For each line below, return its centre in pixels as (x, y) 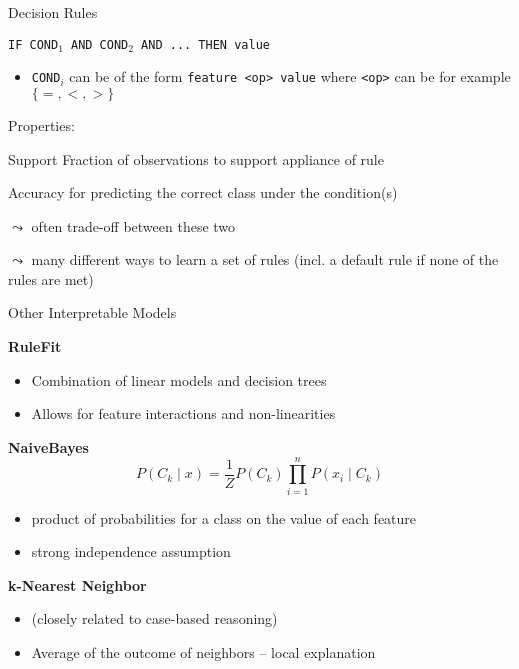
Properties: (41, 124)
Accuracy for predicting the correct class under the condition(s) (203, 192)
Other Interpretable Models (92, 312)
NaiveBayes (48, 446)
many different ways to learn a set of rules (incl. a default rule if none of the (265, 259)
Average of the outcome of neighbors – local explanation (203, 651)
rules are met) (51, 278)
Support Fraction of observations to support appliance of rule (196, 158)
